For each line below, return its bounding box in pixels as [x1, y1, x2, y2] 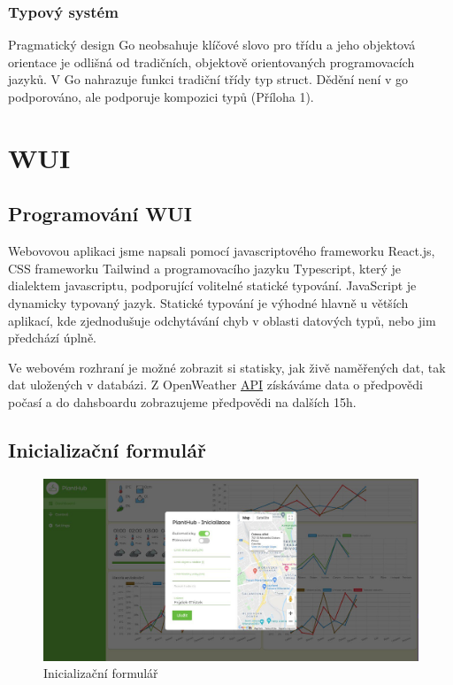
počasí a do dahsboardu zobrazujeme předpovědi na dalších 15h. [8, 392, 357, 411]
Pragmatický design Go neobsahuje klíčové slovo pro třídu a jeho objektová [8, 35, 416, 54]
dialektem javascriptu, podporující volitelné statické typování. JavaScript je [8, 276, 417, 295]
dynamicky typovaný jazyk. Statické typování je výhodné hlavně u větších [8, 293, 409, 312]
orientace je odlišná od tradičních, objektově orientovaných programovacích [8, 52, 415, 71]
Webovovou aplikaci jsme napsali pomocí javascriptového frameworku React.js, [8, 242, 435, 260]
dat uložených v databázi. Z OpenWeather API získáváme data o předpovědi [8, 375, 423, 394]
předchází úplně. [8, 328, 97, 347]
